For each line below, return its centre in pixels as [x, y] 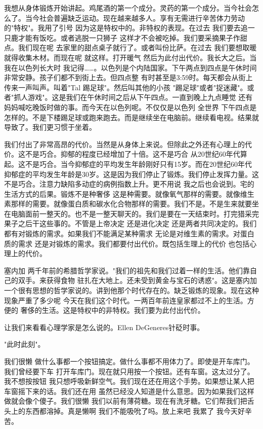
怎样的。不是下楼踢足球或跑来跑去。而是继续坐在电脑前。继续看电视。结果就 [131, 117]
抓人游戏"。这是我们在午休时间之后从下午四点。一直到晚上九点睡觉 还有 [133, 97]
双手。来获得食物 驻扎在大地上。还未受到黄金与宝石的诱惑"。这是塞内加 [137, 280]
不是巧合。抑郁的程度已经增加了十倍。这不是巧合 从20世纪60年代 [133, 154]
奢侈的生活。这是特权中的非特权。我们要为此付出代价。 [113, 310]
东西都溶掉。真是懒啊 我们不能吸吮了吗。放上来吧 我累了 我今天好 [135, 410]
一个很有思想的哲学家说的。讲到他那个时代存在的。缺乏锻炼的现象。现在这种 [131, 290]
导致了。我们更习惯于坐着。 [50, 127]
